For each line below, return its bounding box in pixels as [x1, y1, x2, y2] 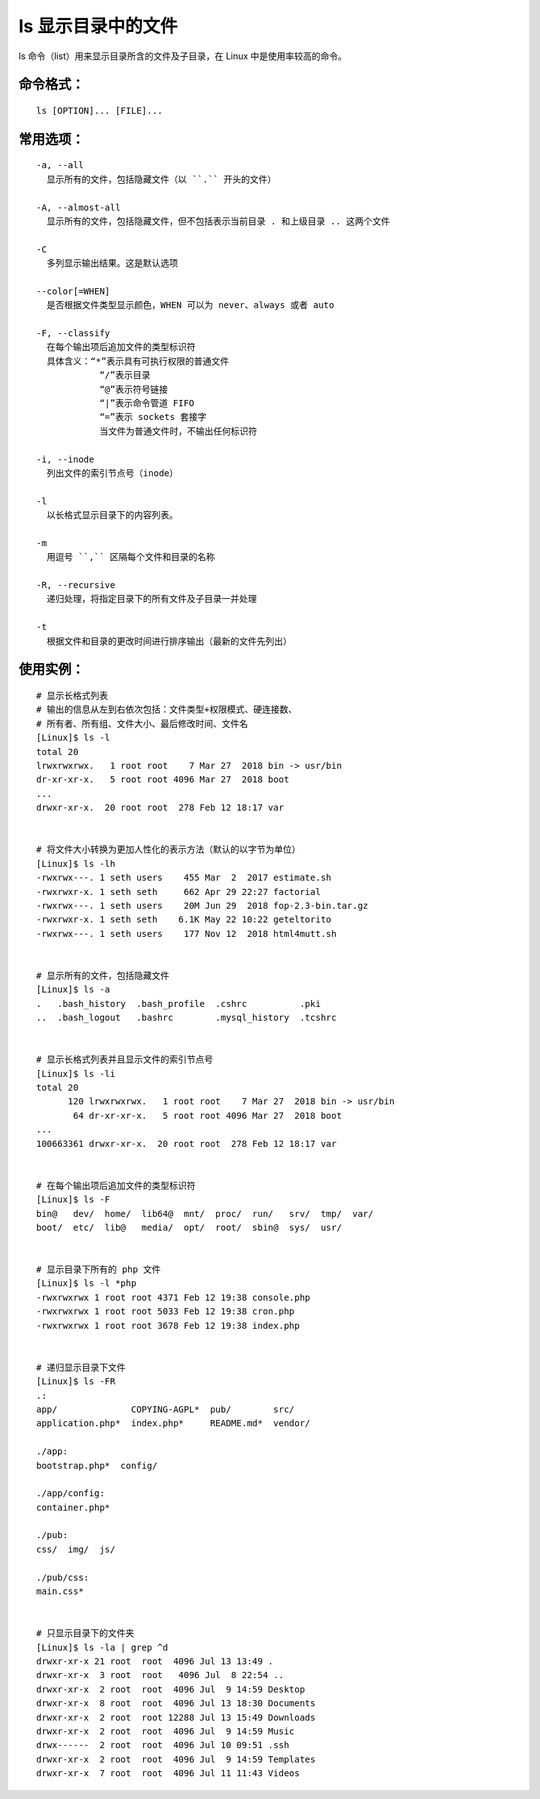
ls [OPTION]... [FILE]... [36, 105, 164, 116]
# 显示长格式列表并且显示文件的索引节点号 [36, 1054, 214, 1065]
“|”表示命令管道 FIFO [99, 398, 195, 409]
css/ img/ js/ [36, 1543, 116, 1555]
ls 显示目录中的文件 [18, 15, 178, 37]
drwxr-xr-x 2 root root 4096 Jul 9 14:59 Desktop [36, 1683, 305, 1695]
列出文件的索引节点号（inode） [46, 467, 179, 479]
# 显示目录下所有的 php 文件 [36, 1264, 162, 1275]
